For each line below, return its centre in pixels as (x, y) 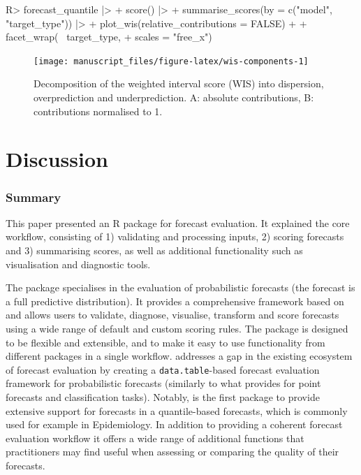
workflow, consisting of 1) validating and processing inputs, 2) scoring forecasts (175, 236)
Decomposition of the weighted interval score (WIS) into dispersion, (179, 83)
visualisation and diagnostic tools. (78, 264)
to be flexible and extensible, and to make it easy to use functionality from (165, 342)
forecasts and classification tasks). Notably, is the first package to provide (163, 397)
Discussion (57, 159)
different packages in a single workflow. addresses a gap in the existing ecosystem (179, 356)
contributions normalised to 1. (98, 111)
